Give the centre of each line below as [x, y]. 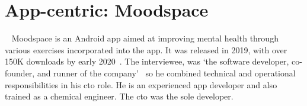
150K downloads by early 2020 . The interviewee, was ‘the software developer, [147, 61]
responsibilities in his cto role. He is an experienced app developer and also [141, 84]
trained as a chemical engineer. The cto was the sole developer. [119, 96]
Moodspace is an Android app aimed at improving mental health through [145, 38]
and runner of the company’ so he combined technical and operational [166, 73]
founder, [20, 73]
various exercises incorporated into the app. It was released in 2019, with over [146, 49]
